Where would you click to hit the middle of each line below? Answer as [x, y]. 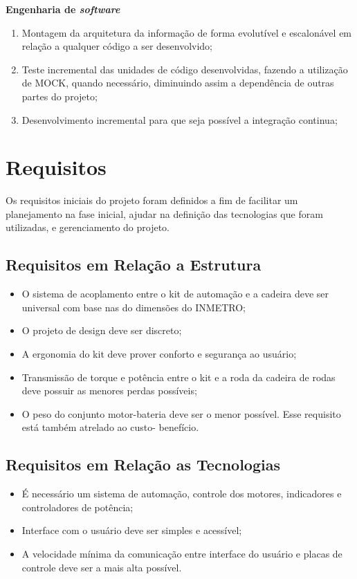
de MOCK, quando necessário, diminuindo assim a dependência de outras [178, 83]
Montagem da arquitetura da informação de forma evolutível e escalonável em [187, 32]
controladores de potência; [77, 507]
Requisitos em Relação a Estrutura [134, 265]
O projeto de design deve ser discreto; [102, 330]
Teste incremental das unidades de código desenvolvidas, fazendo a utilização [185, 69]
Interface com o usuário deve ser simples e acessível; [132, 530]
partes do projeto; [59, 96]
